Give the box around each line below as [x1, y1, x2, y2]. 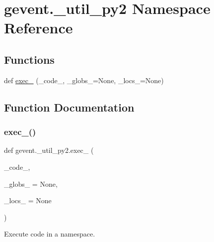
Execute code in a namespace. [4, 229, 95, 239]
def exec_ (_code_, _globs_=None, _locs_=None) [4, 75, 164, 85]
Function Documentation [4, 99, 135, 115]
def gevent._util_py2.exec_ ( [4, 145, 94, 155]
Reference [4, 17, 73, 38]
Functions [4, 51, 55, 67]
